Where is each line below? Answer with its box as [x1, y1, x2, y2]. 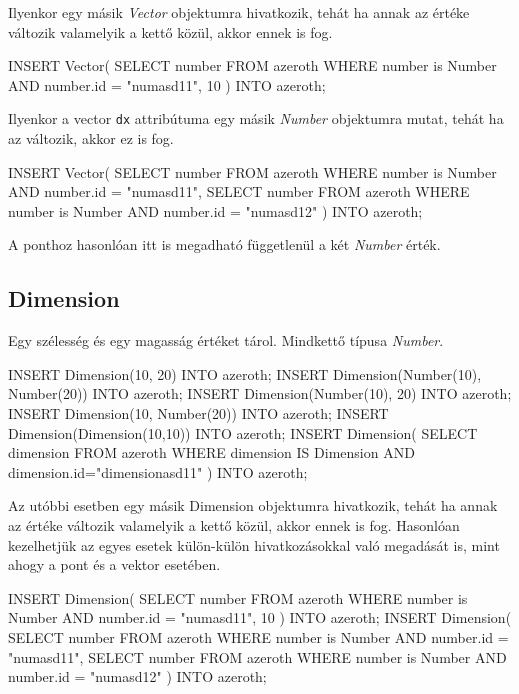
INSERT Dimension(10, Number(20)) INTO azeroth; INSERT [8, 402, 389, 423]
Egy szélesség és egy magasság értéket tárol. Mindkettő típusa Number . [8, 330, 444, 351]
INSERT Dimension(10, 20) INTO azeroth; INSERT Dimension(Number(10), [8, 363, 482, 384]
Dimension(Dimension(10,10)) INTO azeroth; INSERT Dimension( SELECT [8, 422, 478, 443]
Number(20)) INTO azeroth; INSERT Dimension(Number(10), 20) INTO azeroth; [8, 383, 512, 404]
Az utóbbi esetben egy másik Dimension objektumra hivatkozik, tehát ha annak [8, 495, 498, 516]
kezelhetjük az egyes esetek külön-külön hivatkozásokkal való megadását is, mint [8, 534, 500, 555]
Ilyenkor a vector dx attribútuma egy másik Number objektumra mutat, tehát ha [8, 108, 504, 129]
